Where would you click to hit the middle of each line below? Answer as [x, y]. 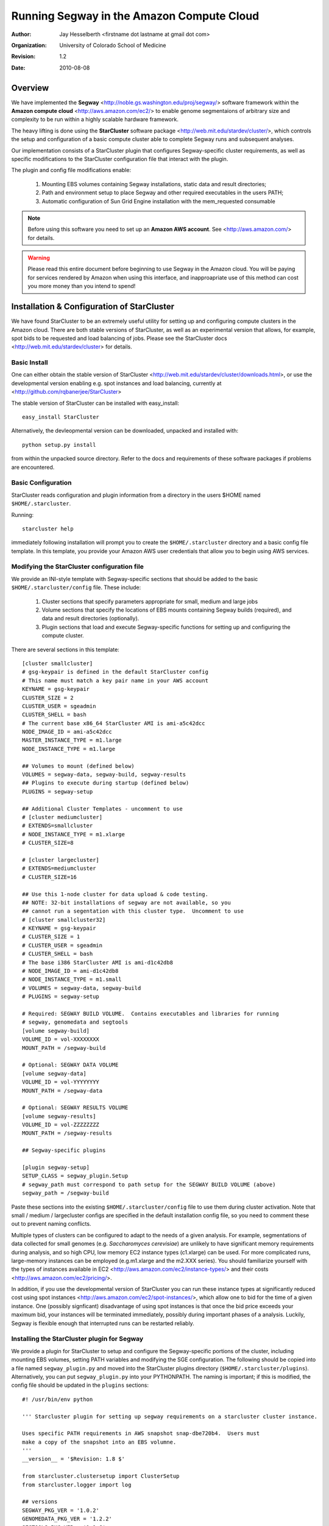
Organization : [29, 45]
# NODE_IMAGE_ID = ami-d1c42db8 [70, 971]
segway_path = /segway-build [65, 1193]
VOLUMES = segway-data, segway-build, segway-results [104, 775]
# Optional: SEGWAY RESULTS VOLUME [75, 1108]
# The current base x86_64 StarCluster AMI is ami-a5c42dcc [114, 723]
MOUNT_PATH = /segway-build [64, 1048]
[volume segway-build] [56, 1031]
